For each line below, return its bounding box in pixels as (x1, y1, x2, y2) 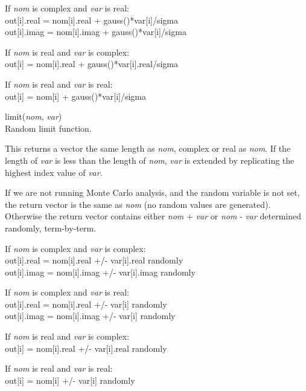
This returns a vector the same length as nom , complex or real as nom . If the (5, 142, 291, 155)
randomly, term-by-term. (5, 221, 97, 234)
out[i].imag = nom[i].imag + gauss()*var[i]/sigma (5, 25, 186, 38)
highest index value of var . (5, 166, 103, 178)
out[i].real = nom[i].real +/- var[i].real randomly (5, 254, 183, 267)
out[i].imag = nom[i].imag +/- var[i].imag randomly (5, 265, 196, 278)
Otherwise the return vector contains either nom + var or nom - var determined (5, 210, 302, 222)
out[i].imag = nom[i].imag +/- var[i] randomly (5, 309, 176, 322)
